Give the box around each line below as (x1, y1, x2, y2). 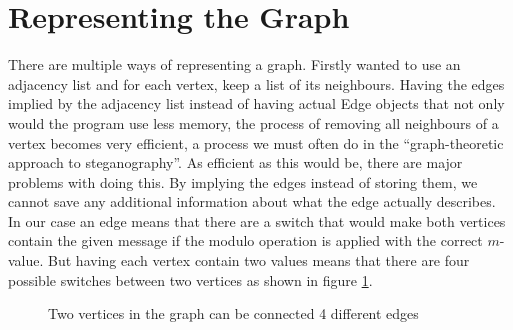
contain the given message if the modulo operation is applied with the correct (8, 230, 483, 251)
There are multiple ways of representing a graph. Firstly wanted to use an (8, 54, 461, 75)
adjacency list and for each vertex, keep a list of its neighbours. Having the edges (8, 73, 505, 94)
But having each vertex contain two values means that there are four (48, 250, 470, 271)
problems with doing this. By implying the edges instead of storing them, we (8, 171, 478, 192)
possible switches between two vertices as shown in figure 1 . (8, 269, 373, 290)
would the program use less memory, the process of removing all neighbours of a (8, 112, 499, 133)
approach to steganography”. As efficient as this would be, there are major (8, 152, 463, 173)
